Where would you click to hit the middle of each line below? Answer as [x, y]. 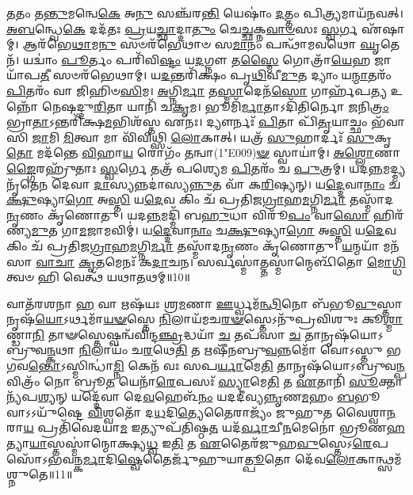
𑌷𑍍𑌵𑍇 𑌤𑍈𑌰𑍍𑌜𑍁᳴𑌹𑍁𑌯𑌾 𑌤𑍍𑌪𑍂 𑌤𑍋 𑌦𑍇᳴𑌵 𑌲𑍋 [237, 458]
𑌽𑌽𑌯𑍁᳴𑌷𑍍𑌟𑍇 [45, 411]
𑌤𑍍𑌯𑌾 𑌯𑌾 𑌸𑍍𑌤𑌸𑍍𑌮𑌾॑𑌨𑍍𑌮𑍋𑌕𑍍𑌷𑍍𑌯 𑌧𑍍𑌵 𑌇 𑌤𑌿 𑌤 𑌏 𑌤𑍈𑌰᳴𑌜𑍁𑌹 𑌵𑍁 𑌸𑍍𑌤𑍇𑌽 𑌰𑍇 [189, 443]
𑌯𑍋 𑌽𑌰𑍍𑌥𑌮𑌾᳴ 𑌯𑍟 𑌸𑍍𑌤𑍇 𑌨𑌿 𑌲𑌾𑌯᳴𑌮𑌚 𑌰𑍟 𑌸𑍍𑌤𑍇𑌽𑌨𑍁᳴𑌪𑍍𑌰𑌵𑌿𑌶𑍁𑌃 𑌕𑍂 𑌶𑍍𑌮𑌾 [219, 319]
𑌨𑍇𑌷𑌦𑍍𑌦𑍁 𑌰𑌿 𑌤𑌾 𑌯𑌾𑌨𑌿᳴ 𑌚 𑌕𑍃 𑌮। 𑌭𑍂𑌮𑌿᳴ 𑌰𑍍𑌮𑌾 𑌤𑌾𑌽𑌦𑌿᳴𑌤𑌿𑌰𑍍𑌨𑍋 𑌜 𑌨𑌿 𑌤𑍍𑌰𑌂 [216, 106]
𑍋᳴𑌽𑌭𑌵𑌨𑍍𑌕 [45, 458]
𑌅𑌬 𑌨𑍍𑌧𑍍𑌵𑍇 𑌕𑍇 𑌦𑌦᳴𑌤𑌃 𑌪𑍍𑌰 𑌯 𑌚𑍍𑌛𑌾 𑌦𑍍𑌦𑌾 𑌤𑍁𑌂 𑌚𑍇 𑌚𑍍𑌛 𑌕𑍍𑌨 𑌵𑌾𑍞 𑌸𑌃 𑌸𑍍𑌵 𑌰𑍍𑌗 [182, 28]
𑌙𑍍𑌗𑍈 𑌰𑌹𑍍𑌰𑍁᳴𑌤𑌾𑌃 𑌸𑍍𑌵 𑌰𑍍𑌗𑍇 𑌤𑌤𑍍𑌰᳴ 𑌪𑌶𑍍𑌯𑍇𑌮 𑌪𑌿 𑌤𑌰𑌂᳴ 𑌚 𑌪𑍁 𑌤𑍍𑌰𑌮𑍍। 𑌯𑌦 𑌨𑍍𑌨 [195, 168]
